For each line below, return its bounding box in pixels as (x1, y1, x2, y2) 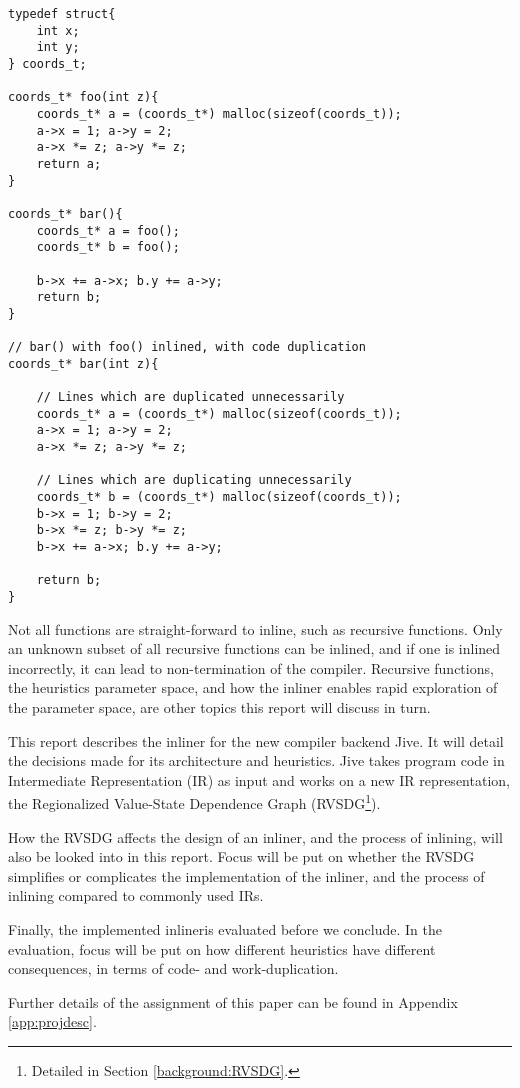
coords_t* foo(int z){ (8, 90, 159, 105)
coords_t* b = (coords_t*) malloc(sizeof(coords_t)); (36, 490, 402, 505)
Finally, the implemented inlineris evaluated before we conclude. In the (8, 919, 442, 939)
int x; (36, 23, 80, 38)
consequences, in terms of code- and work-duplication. (8, 958, 339, 979)
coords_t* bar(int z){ (8, 356, 159, 371)
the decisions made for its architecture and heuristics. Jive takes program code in (8, 750, 505, 771)
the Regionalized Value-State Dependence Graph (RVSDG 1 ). (8, 790, 381, 814)
